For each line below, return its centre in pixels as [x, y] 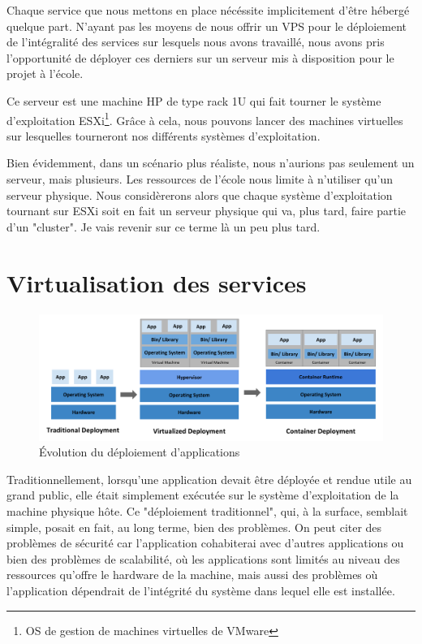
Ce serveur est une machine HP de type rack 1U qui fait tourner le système [194, 100]
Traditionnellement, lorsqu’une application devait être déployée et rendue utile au [209, 479]
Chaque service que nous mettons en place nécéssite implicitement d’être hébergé [208, 10]
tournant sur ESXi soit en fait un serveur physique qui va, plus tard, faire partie [207, 211]
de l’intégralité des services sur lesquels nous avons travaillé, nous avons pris [196, 42]
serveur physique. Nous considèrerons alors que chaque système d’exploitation [200, 194]
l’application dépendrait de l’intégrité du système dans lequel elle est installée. [201, 590]
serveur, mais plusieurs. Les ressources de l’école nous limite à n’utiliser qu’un [200, 179]
